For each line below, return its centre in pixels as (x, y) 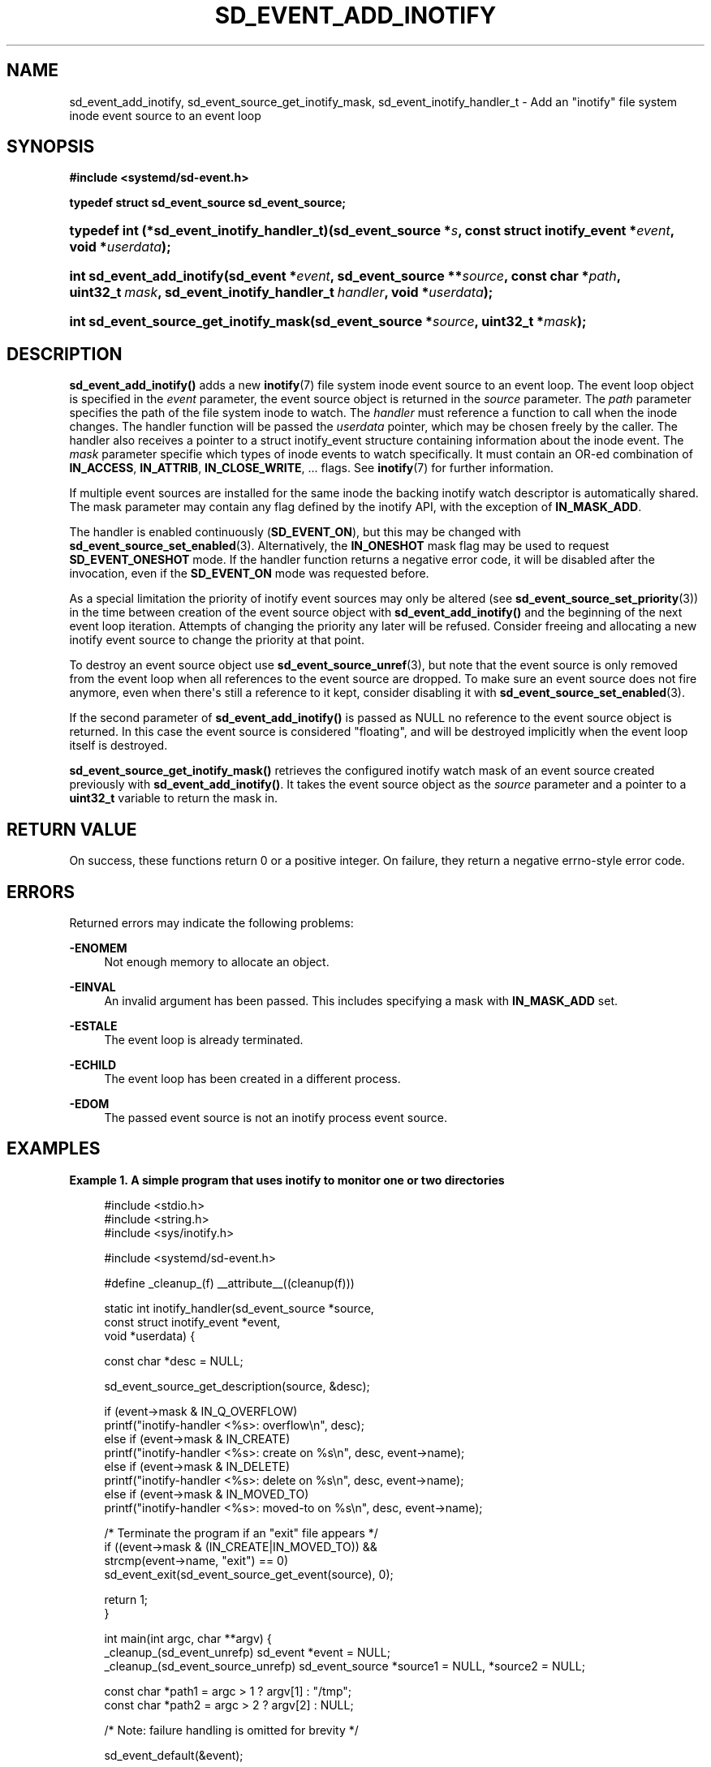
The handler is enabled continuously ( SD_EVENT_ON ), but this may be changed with (295, 532)
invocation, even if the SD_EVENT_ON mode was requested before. (249, 574)
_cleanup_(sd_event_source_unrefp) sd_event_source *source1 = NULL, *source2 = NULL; (345, 1666)
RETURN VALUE (72, 829)
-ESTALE (93, 1025)
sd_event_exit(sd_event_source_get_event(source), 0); (249, 1574)
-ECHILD (93, 1064)
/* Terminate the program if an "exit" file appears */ (241, 1533)
